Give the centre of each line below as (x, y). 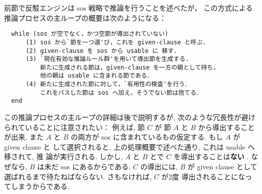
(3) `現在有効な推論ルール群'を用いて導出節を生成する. (107, 59)
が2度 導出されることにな (203, 176)
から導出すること (226, 127)
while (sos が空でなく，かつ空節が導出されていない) (90, 34)
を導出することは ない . (211, 156)
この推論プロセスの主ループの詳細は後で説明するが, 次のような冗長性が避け (130, 117)
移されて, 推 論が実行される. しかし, (64, 156)
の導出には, (159, 167)
